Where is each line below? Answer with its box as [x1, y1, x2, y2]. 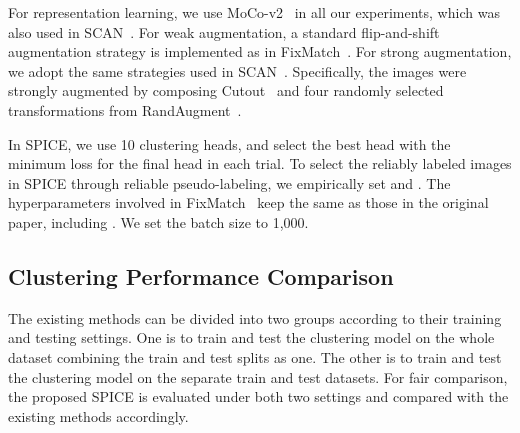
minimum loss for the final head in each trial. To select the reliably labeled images [8, 153, 512, 174]
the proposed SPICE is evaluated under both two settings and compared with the [8, 386, 509, 407]
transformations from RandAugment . [8, 99, 242, 120]
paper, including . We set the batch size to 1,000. [8, 211, 309, 232]
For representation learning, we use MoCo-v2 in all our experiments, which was [8, 2, 500, 22]
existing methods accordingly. [8, 405, 189, 426]
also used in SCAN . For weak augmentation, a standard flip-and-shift [8, 21, 440, 42]
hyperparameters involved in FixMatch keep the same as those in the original [8, 192, 489, 213]
